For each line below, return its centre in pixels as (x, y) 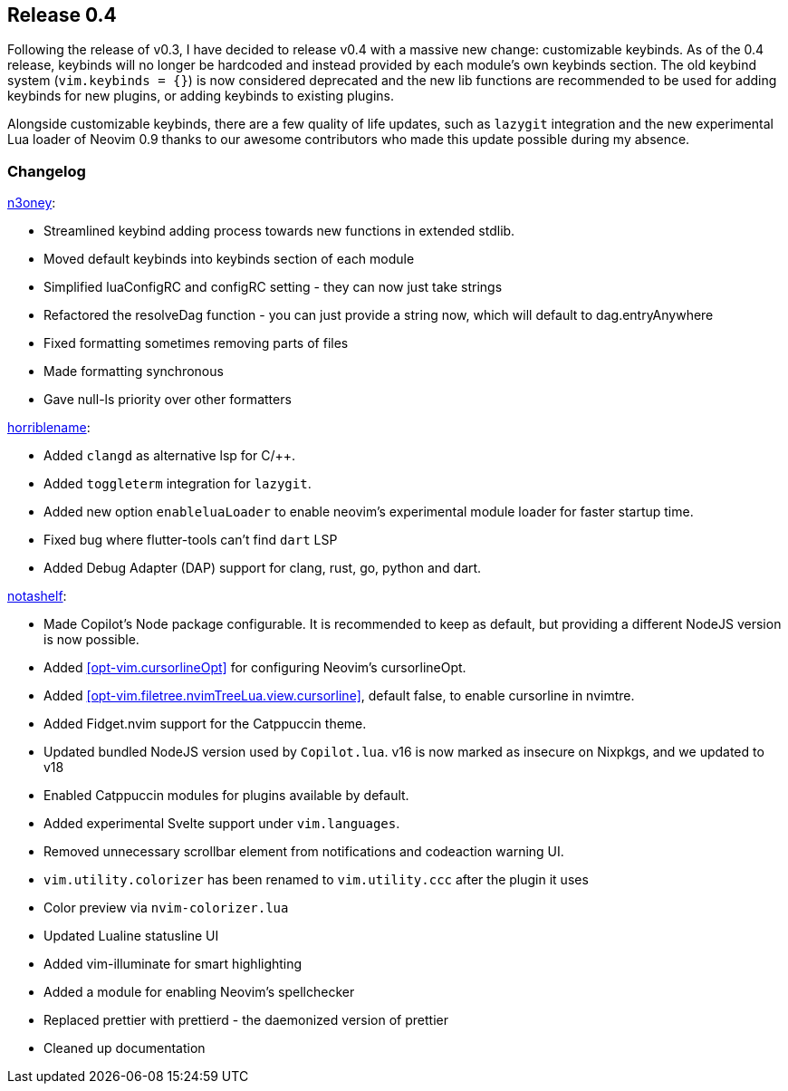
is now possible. (91, 640)
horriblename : (49, 428)
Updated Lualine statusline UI (131, 936)
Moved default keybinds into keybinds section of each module (229, 259)
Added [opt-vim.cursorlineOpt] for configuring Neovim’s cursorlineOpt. (255, 668)
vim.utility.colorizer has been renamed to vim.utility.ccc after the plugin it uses (316, 880)
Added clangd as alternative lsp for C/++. (170, 456)
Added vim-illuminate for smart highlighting (173, 964)
